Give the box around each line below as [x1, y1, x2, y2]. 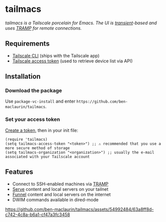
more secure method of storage [5, 145, 70, 151]
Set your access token [5, 116, 61, 123]
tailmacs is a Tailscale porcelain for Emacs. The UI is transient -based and [5, 20, 157, 26]
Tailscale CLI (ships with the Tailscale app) [12, 53, 100, 58]
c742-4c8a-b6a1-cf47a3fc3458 [5, 212, 71, 218]
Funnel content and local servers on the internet [12, 191, 111, 197]
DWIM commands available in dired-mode [12, 197, 99, 203]
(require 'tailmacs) [5, 137, 48, 142]
